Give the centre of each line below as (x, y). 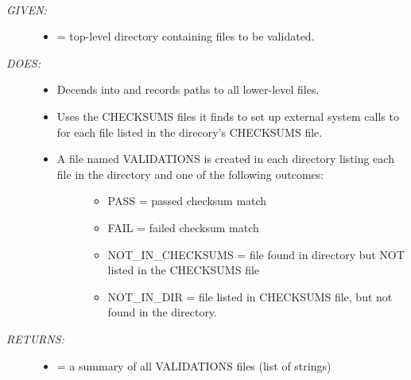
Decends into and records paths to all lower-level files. (188, 89)
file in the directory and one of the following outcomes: (190, 174)
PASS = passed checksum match (187, 201)
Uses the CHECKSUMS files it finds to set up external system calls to (228, 116)
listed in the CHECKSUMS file (184, 270)
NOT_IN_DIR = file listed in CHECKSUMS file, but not (250, 296)
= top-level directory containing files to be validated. (186, 36)
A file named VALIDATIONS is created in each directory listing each (225, 159)
